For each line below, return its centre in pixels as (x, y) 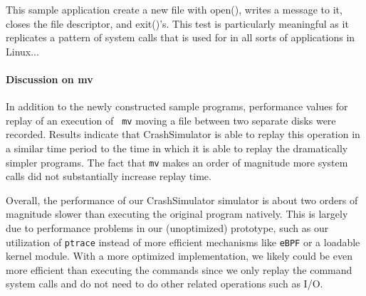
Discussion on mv (49, 79)
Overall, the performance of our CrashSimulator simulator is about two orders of (182, 200)
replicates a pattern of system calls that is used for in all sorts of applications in (181, 37)
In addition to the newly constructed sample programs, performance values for (177, 106)
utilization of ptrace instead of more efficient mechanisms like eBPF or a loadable (183, 242)
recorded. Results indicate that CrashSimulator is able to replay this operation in (183, 134)
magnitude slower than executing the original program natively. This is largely (177, 214)
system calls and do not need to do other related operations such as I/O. (164, 284)
